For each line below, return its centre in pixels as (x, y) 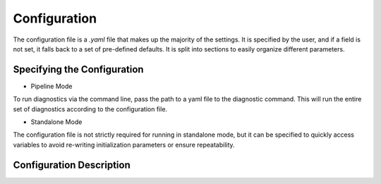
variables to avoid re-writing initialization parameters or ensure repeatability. (124, 145)
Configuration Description (72, 165)
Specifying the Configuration (78, 69)
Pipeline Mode (52, 86)
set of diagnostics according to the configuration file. (90, 109)
